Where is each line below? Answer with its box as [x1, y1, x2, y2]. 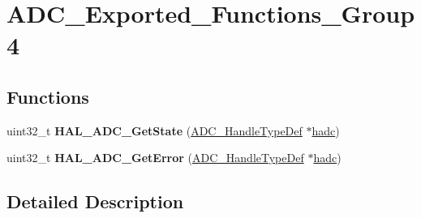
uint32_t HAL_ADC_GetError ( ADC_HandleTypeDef [6, 149, 304, 166]
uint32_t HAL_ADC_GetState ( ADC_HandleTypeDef [6, 122, 303, 139]
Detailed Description [6, 189, 184, 214]
